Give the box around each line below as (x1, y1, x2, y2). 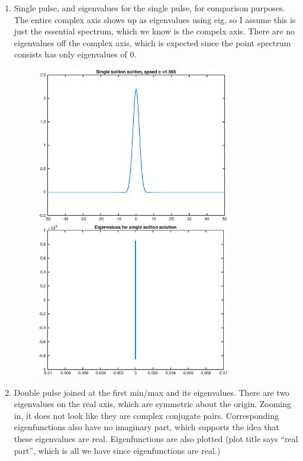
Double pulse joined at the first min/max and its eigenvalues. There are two (14, 386, 290, 398)
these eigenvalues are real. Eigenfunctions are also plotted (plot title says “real (14, 433, 298, 445)
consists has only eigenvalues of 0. (14, 48, 137, 60)
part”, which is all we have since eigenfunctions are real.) (14, 444, 221, 456)
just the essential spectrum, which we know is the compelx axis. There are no (14, 25, 295, 37)
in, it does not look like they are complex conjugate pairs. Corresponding (14, 409, 279, 421)
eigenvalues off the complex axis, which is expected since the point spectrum (14, 36, 291, 49)
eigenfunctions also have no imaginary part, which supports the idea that (14, 421, 279, 433)
